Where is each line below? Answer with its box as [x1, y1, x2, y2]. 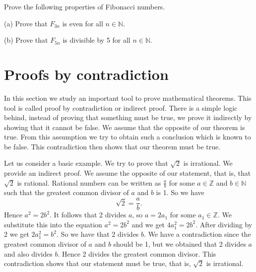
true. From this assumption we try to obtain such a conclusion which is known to [4, 132, 251, 142]
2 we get [4, 229, 29, 239]
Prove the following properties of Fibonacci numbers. [4, 1, 165, 11]
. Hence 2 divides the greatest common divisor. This [58, 248, 216, 259]
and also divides [4, 248, 53, 259]
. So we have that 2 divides [57, 229, 139, 239]
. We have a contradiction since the [144, 229, 251, 239]
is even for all [62, 18, 103, 28]
